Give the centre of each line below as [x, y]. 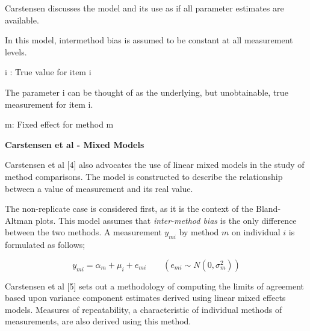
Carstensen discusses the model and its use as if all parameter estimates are [144, 8]
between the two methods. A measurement [83, 232]
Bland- [268, 209]
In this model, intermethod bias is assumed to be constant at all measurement [149, 40]
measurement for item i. [49, 104]
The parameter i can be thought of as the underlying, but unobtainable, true [147, 92]
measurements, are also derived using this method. [98, 321]
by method [199, 232]
